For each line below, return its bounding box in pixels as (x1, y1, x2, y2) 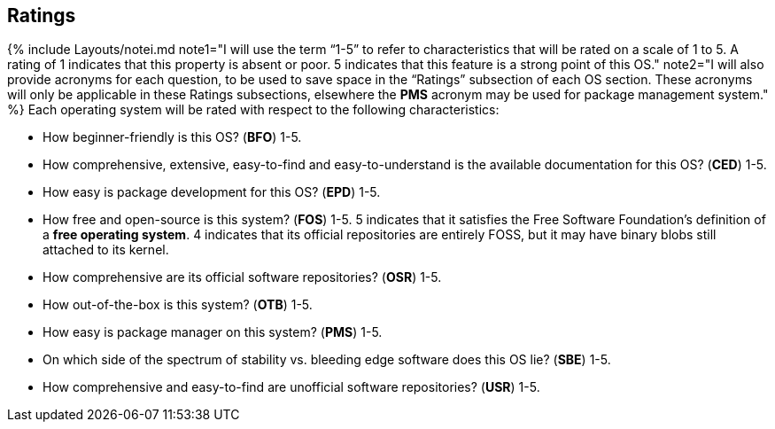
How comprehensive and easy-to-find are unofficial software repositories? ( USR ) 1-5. (43, 379, 540, 395)
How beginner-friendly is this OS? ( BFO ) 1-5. (43, 129, 302, 145)
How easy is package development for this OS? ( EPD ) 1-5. (43, 184, 381, 200)
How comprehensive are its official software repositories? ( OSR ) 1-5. (43, 269, 442, 285)
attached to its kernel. (43, 242, 169, 258)
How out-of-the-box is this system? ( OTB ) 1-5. (43, 297, 313, 313)
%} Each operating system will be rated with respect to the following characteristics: (7, 102, 500, 118)
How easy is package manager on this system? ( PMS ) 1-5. (43, 324, 383, 340)
